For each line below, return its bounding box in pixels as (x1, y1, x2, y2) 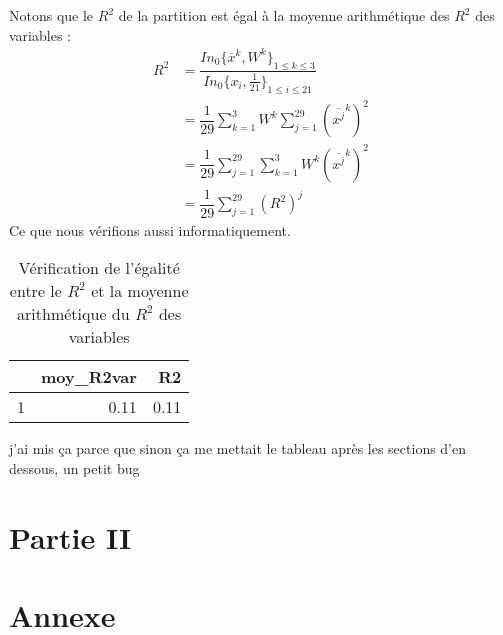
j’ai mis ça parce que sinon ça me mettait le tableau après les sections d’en (9, 438, 467, 459)
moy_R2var (41, 365, 137, 389)
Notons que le (9, 5, 94, 25)
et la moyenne (91, 279, 189, 303)
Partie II (9, 516, 132, 557)
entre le (9, 279, 62, 303)
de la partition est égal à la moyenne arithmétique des (118, 5, 450, 25)
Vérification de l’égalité (18, 256, 180, 280)
